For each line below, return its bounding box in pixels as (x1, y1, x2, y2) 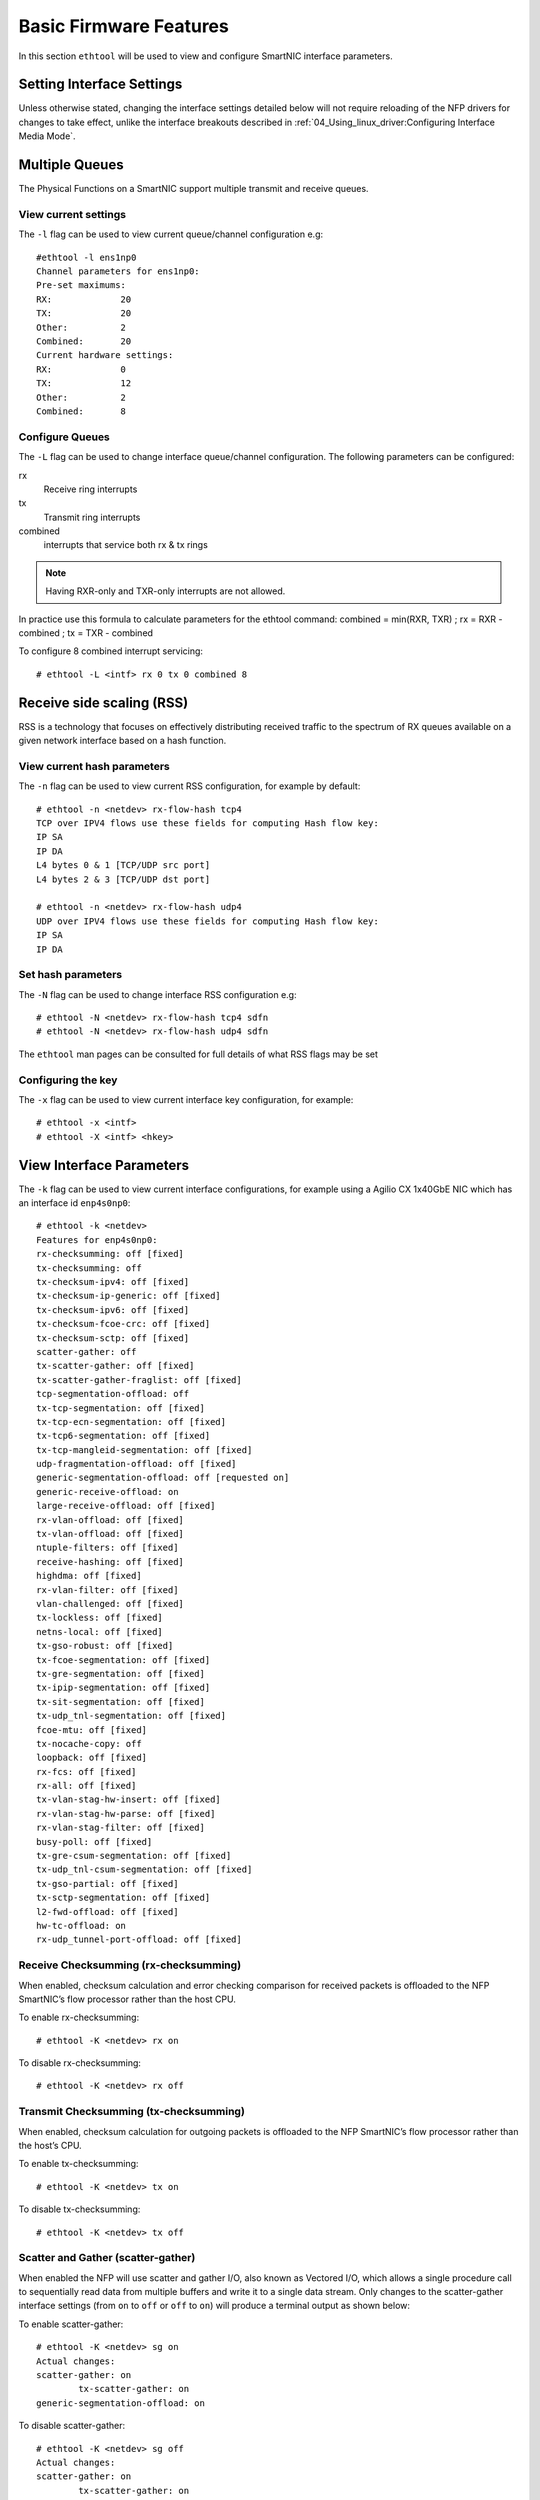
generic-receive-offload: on (36, 1486, 179, 1497)
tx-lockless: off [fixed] (36, 1612, 164, 1624)
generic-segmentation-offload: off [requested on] (36, 1472, 290, 1484)
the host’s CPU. (18, 2140, 82, 2151)
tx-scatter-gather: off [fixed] (36, 1360, 195, 1372)
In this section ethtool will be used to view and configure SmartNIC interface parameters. (18, 50, 394, 62)
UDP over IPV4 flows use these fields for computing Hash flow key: (36, 915, 379, 927)
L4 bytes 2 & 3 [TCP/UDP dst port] (36, 873, 211, 885)
